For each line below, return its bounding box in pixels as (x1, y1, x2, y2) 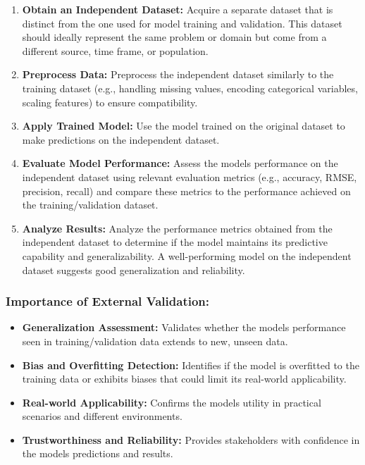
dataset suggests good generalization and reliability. (22, 262, 245, 277)
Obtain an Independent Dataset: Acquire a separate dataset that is (22, 2, 333, 16)
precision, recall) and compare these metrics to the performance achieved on (22, 183, 351, 198)
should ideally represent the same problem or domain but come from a (22, 30, 327, 44)
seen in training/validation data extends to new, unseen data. (22, 333, 288, 348)
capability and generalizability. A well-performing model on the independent (22, 248, 352, 263)
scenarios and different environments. (22, 409, 182, 423)
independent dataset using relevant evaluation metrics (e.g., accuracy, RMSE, (22, 169, 357, 184)
